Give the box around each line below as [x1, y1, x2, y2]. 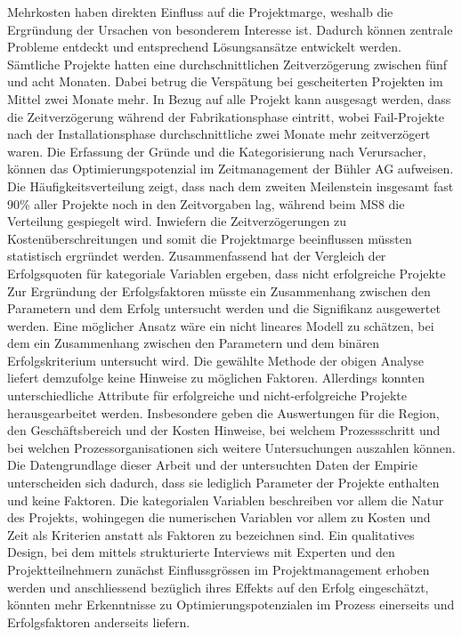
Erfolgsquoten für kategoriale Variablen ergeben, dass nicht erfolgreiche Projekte [7, 263, 446, 282]
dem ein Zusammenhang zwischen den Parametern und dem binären [7, 334, 380, 352]
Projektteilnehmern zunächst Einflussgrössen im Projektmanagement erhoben [7, 560, 430, 578]
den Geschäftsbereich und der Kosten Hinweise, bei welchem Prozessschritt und [7, 421, 441, 439]
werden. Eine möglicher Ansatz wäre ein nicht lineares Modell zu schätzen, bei [7, 316, 434, 335]
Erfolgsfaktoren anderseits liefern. [7, 612, 190, 631]
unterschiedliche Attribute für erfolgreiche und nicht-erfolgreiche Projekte [7, 386, 408, 405]
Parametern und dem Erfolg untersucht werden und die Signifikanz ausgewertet [7, 299, 441, 318]
